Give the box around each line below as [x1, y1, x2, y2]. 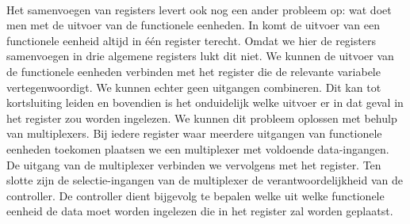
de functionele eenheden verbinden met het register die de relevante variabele [6, 63, 381, 79]
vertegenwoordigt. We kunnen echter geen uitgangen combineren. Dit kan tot [6, 78, 381, 95]
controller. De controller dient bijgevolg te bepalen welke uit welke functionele [6, 187, 385, 203]
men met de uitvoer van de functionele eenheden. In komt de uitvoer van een [6, 17, 380, 33]
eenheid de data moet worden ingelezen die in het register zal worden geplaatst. [6, 203, 393, 219]
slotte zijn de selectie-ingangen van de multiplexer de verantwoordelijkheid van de [6, 172, 403, 188]
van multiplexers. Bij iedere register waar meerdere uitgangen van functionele [6, 125, 382, 142]
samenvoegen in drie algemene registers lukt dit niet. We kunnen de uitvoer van [6, 47, 394, 64]
